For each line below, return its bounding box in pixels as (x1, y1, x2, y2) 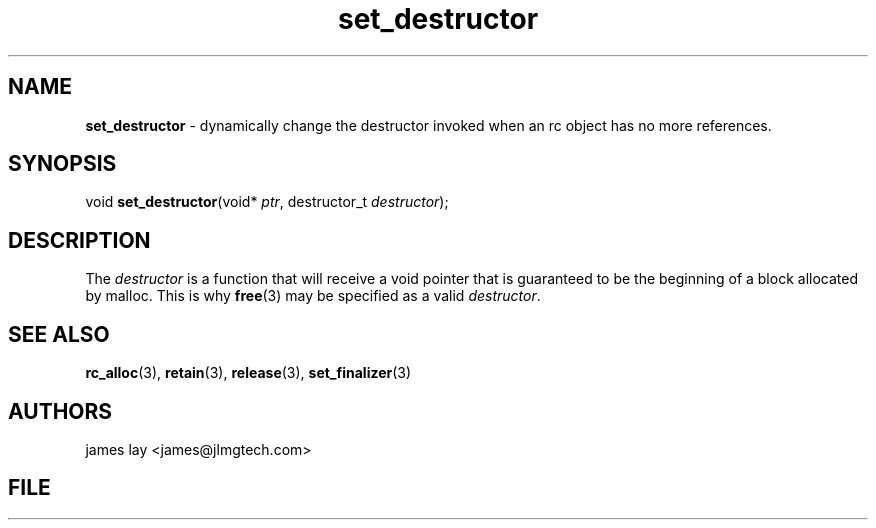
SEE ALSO (8, 321, 110, 347)
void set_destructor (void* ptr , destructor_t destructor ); (85, 193, 449, 211)
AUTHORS (8, 398, 113, 424)
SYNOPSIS (8, 151, 117, 177)
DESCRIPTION (8, 227, 151, 253)
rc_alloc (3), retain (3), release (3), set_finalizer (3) (85, 364, 412, 382)
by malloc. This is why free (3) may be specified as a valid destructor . (85, 287, 541, 305)
